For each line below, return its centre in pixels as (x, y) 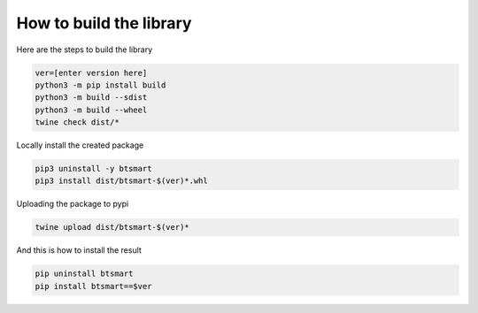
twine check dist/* (77, 122)
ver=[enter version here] (91, 73)
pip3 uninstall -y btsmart (93, 169)
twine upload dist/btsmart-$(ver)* (112, 227)
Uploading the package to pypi (73, 204)
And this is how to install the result (79, 250)
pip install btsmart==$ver (93, 286)
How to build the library (104, 23)
